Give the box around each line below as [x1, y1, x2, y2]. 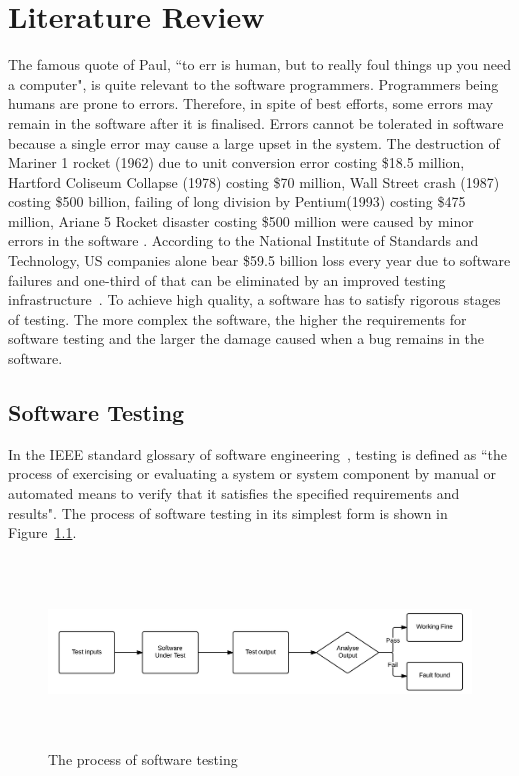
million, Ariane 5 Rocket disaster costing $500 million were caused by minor [8, 210, 474, 231]
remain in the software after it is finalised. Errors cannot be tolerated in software [8, 112, 504, 133]
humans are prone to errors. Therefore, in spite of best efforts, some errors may [8, 93, 494, 114]
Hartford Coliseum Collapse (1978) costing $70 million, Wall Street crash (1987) [8, 171, 500, 192]
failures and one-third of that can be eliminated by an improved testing [8, 269, 446, 290]
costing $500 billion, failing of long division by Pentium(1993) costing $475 [8, 191, 466, 212]
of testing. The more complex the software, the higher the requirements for [8, 308, 467, 329]
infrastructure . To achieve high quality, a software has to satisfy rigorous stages [8, 289, 501, 310]
